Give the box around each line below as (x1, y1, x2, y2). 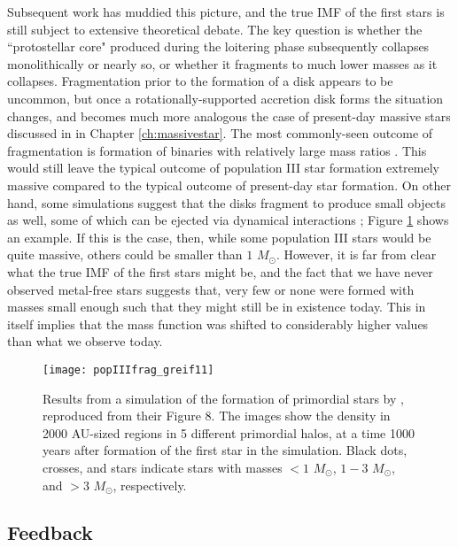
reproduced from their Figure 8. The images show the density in (43, 406, 391, 425)
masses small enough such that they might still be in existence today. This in (7, 297, 426, 316)
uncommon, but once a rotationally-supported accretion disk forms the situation (7, 89, 444, 107)
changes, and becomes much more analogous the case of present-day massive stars (7, 106, 451, 125)
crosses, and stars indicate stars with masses (43, 458, 283, 476)
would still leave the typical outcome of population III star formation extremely (7, 158, 439, 177)
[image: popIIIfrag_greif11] (43, 363, 214, 376)
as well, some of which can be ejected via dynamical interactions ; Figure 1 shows (7, 211, 449, 229)
